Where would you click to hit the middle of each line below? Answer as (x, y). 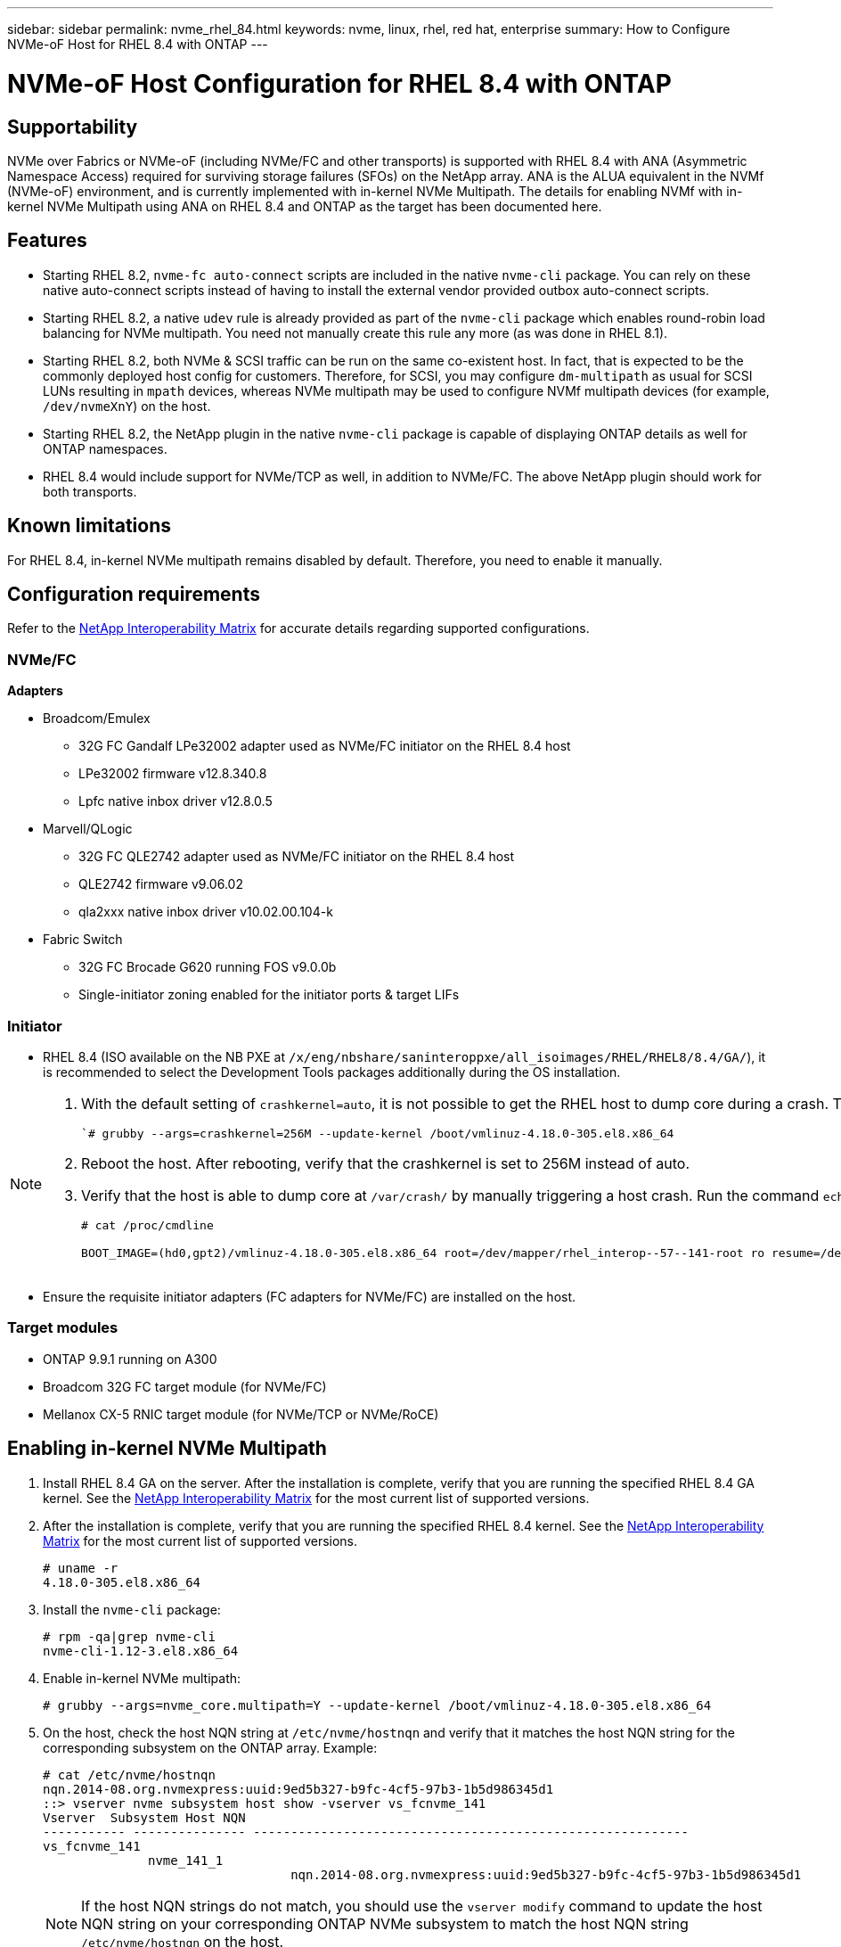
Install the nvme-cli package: (132, 1609)
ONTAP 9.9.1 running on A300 (130, 1359)
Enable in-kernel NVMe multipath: (142, 1678)
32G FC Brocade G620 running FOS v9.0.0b (208, 967)
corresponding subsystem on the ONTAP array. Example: (210, 1747)
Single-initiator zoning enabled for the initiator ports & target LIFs (269, 995)
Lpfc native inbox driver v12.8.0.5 (176, 801)
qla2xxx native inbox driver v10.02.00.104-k (206, 912)
